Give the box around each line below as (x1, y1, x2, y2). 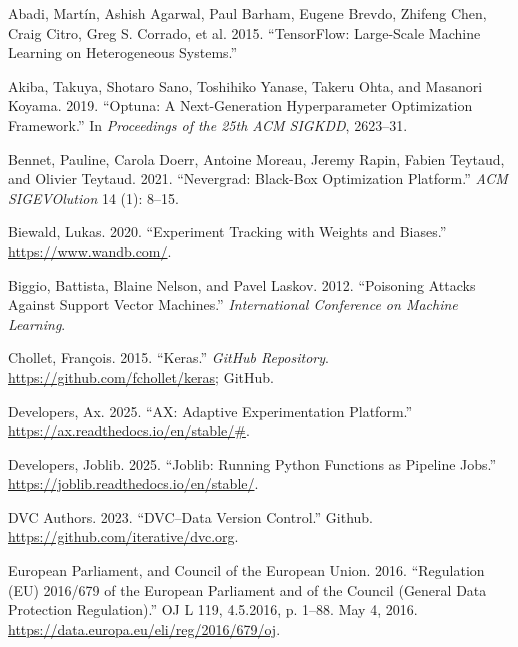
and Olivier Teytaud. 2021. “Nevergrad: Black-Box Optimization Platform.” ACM (8, 168, 508, 189)
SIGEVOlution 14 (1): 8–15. (8, 187, 179, 208)
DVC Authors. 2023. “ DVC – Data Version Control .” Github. (8, 506, 373, 527)
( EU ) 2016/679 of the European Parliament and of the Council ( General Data (8, 579, 487, 600)
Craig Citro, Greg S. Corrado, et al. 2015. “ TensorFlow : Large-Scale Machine (8, 22, 481, 43)
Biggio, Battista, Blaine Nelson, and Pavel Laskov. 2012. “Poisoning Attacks (8, 274, 476, 295)
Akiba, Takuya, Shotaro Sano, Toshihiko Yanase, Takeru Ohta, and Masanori (8, 75, 483, 96)
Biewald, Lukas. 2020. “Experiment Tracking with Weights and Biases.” (8, 221, 447, 242)
